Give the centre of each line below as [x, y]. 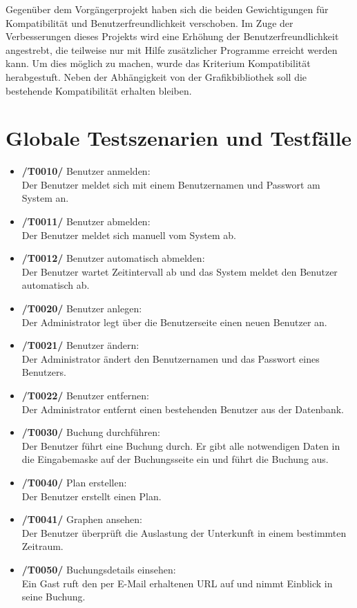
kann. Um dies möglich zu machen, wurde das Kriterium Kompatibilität [158, 63]
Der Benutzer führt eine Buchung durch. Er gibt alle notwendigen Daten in [181, 445]
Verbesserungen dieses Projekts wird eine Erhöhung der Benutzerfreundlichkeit [172, 36]
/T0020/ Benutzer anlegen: [82, 308]
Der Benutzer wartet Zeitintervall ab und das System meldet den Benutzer [180, 271]
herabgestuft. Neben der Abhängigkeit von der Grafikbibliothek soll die [156, 76]
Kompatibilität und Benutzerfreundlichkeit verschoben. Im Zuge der [149, 22]
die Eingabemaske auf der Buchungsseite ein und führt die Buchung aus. [175, 459]
